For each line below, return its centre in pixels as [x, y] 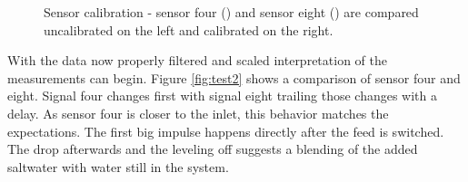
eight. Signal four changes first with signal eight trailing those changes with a [223, 96]
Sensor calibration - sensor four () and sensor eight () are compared [231, 12]
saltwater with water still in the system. [118, 166]
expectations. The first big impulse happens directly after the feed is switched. [226, 131]
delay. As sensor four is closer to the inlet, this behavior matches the [198, 113]
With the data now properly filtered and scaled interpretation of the [197, 60]
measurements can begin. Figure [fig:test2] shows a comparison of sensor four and [234, 77]
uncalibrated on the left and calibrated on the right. [189, 29]
